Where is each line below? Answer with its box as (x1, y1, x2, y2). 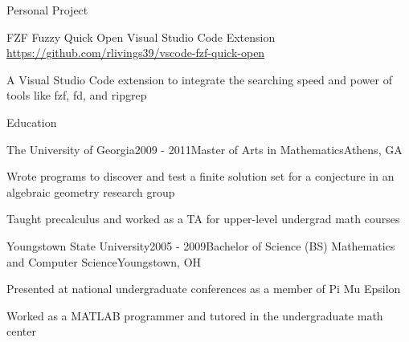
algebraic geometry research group (6, 183, 175, 200)
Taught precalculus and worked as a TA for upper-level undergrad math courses (6, 210, 400, 227)
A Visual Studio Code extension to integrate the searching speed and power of (6, 71, 392, 88)
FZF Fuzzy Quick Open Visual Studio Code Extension (6, 28, 276, 45)
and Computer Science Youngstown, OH (6, 253, 202, 270)
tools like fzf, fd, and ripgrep (6, 87, 147, 104)
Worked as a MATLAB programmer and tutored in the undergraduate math (6, 307, 383, 324)
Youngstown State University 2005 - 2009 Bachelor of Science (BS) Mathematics (6, 237, 395, 254)
